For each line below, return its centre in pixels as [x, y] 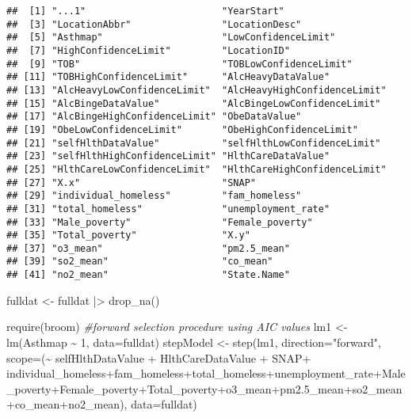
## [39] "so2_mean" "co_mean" [140, 262]
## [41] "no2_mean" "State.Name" [148, 275]
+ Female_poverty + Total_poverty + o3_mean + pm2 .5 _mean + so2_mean [227, 388]
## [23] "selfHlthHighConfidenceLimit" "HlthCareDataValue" [168, 156]
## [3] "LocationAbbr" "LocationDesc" [154, 24]
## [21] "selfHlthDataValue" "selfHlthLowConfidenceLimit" [194, 143]
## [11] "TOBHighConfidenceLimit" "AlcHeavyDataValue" [168, 77]
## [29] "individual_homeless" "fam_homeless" [154, 196]
